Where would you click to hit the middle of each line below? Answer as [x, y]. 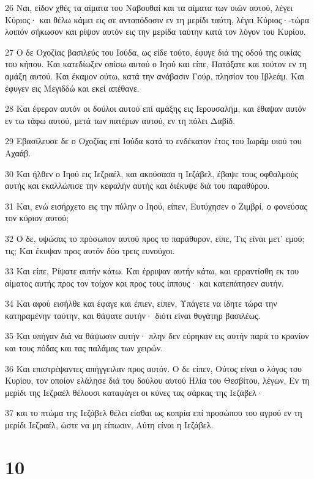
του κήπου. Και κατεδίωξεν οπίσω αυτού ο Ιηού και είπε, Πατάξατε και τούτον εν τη [156, 64]
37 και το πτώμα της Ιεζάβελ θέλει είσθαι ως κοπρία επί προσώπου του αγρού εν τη [154, 413]
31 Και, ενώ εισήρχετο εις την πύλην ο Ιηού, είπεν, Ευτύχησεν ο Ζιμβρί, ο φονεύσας [156, 206]
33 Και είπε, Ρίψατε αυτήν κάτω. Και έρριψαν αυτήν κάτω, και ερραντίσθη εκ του [152, 271]
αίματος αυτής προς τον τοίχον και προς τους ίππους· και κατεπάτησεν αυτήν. [144, 283]
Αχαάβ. [18, 152]
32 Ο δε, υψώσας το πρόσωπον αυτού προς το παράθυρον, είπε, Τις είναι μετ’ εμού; [155, 238]
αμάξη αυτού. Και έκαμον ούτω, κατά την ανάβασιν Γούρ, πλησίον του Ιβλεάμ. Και [155, 75]
